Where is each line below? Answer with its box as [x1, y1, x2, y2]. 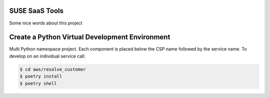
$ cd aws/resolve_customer [19, 66, 86, 72]
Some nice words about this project [9, 20, 82, 26]
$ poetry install [19, 73, 62, 79]
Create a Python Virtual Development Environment [9, 33, 170, 41]
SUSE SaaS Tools [9, 6, 64, 15]
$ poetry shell [19, 80, 57, 86]
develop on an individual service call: [9, 53, 86, 59]
